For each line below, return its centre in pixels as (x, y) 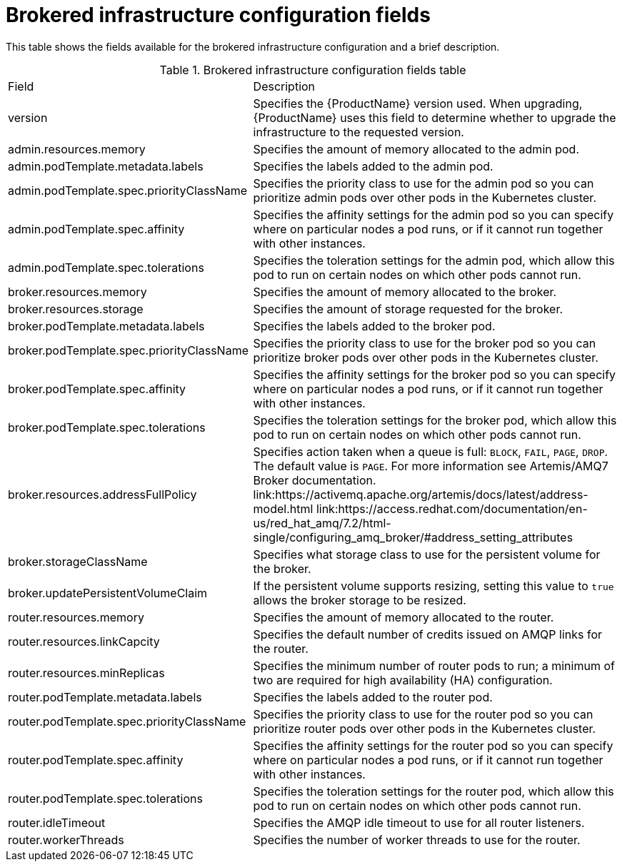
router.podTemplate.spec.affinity (96, 760)
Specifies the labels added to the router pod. (373, 697)
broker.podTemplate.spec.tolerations (107, 427)
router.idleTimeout (57, 822)
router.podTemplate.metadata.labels (105, 697)
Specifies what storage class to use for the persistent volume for (427, 554)
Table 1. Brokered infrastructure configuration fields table (313, 70)
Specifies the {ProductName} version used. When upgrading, (418, 103)
